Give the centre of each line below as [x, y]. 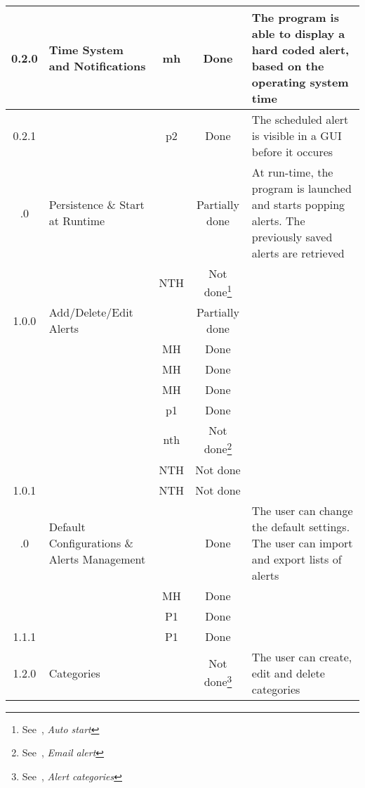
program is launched [301, 188]
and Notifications [97, 66]
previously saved [292, 237]
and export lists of [297, 559]
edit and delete [288, 673]
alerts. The [278, 221]
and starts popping [298, 204]
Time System [86, 50]
